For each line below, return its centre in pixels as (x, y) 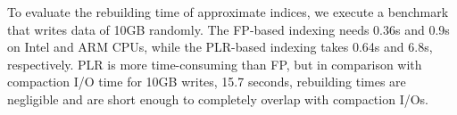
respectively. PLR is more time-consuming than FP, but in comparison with (215, 64)
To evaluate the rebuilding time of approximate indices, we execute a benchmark (228, 12)
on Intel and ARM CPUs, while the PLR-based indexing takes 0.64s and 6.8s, (220, 47)
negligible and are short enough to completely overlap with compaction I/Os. (218, 99)
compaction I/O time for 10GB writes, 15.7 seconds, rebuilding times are (207, 82)
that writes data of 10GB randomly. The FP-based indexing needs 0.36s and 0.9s (228, 29)
